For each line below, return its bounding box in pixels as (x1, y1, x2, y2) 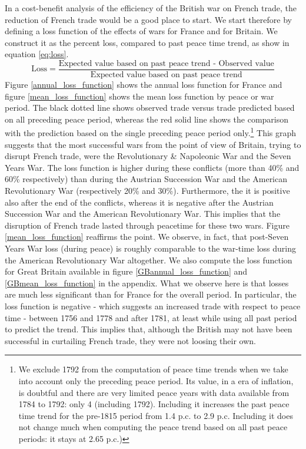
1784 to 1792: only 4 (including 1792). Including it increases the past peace (18, 398, 290, 410)
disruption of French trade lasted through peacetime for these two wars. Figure (5, 219, 290, 231)
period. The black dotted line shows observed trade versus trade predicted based (5, 101, 295, 114)
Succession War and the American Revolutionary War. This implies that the (5, 207, 281, 220)
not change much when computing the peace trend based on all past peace (18, 421, 288, 433)
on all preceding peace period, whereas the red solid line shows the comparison (5, 113, 289, 125)
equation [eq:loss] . (5, 48, 69, 60)
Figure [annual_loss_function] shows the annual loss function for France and (5, 78, 282, 91)
